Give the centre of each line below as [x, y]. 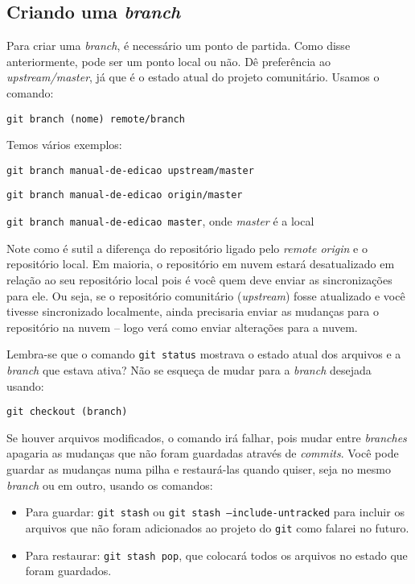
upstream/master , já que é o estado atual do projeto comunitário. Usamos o [193, 77]
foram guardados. [68, 571]
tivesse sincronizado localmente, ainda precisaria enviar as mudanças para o [193, 311]
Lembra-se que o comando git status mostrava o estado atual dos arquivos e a [204, 354]
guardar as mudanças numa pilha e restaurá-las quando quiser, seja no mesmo [199, 469]
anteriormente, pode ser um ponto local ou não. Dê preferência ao [168, 61]
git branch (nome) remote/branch [96, 119]
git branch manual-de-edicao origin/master [125, 195]
